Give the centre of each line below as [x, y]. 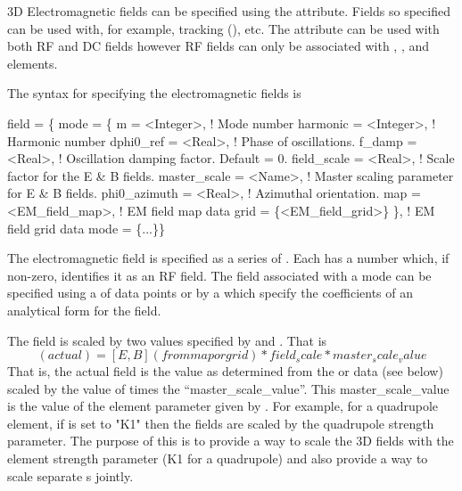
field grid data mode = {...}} [87, 228]
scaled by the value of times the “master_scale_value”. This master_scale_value [228, 388]
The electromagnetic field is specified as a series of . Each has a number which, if [228, 258]
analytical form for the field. [84, 310]
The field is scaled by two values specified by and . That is [167, 340]
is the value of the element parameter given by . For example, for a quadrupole [223, 406]
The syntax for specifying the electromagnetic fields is [154, 93]
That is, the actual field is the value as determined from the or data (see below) [225, 371]
